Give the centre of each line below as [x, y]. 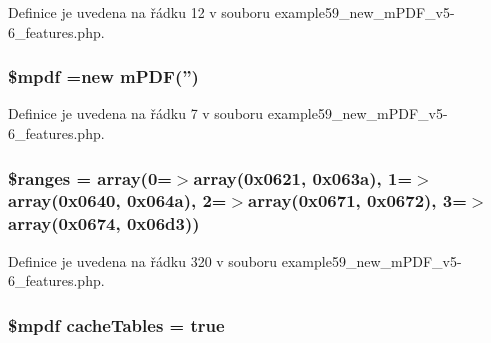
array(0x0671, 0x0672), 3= [357, 200]
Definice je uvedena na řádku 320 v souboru [143, 260]
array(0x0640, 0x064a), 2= [117, 200]
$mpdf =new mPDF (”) [103, 76]
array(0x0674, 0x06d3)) [104, 223]
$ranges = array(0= [90, 177]
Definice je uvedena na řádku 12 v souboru [139, 12]
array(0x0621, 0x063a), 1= [303, 177]
